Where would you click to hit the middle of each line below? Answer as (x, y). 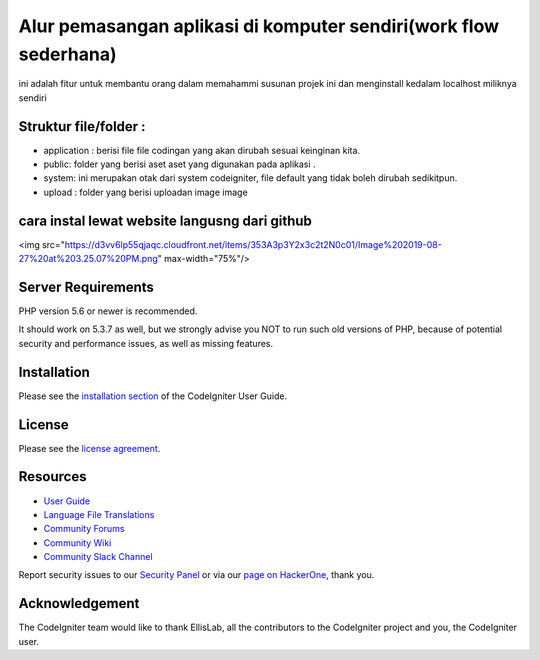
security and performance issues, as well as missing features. (146, 343)
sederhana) (67, 54)
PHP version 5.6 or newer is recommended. (108, 311)
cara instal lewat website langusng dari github (165, 220)
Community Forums (84, 529)
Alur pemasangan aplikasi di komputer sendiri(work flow (259, 26)
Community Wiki (77, 542)
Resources (52, 476)
